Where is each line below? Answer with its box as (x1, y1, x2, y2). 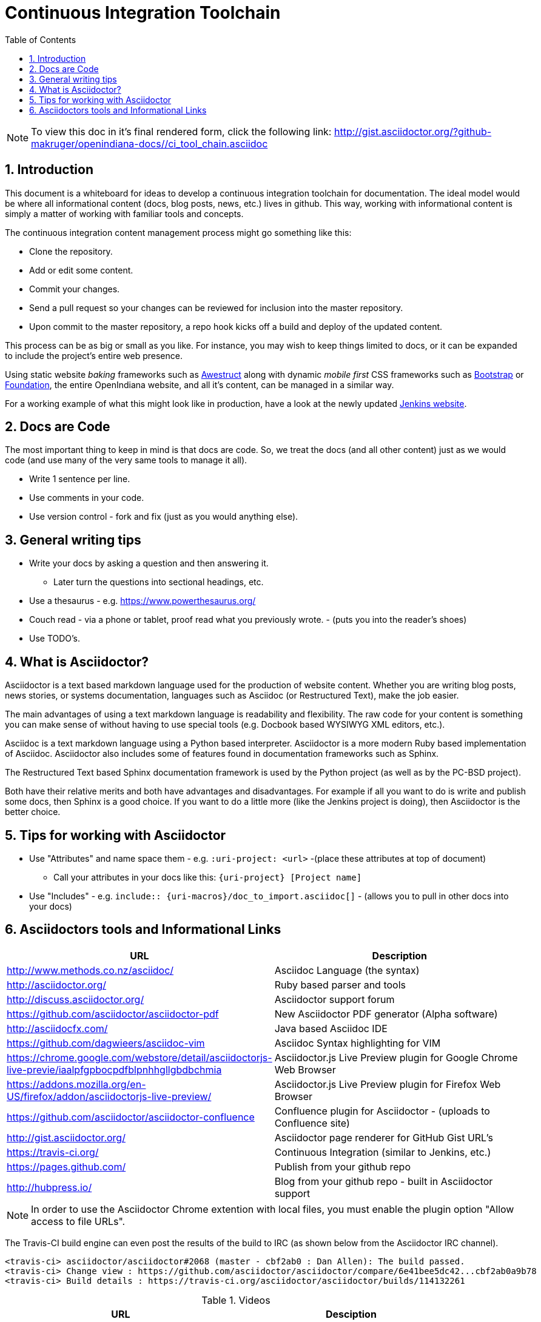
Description (372, 949, 428, 962)
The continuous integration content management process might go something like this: (5, 227, 352, 238)
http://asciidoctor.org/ (7, 978, 106, 991)
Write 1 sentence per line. (29, 474, 130, 485)
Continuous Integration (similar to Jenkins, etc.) (274, 1146, 491, 1158)
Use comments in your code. (29, 492, 144, 503)
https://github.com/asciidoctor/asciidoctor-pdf (7, 1007, 219, 1020)
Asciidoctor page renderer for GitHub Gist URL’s (274, 1131, 493, 1144)
